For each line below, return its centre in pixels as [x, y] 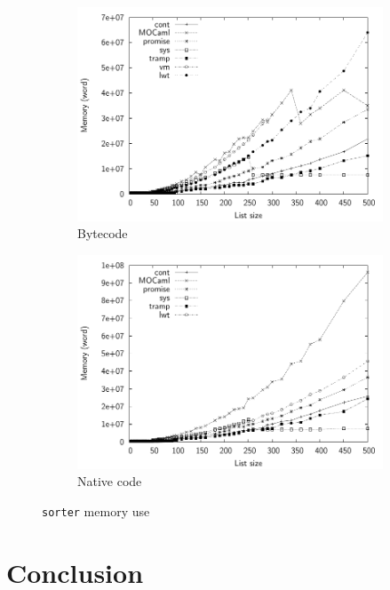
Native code [110, 481]
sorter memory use [96, 510]
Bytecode [103, 233]
